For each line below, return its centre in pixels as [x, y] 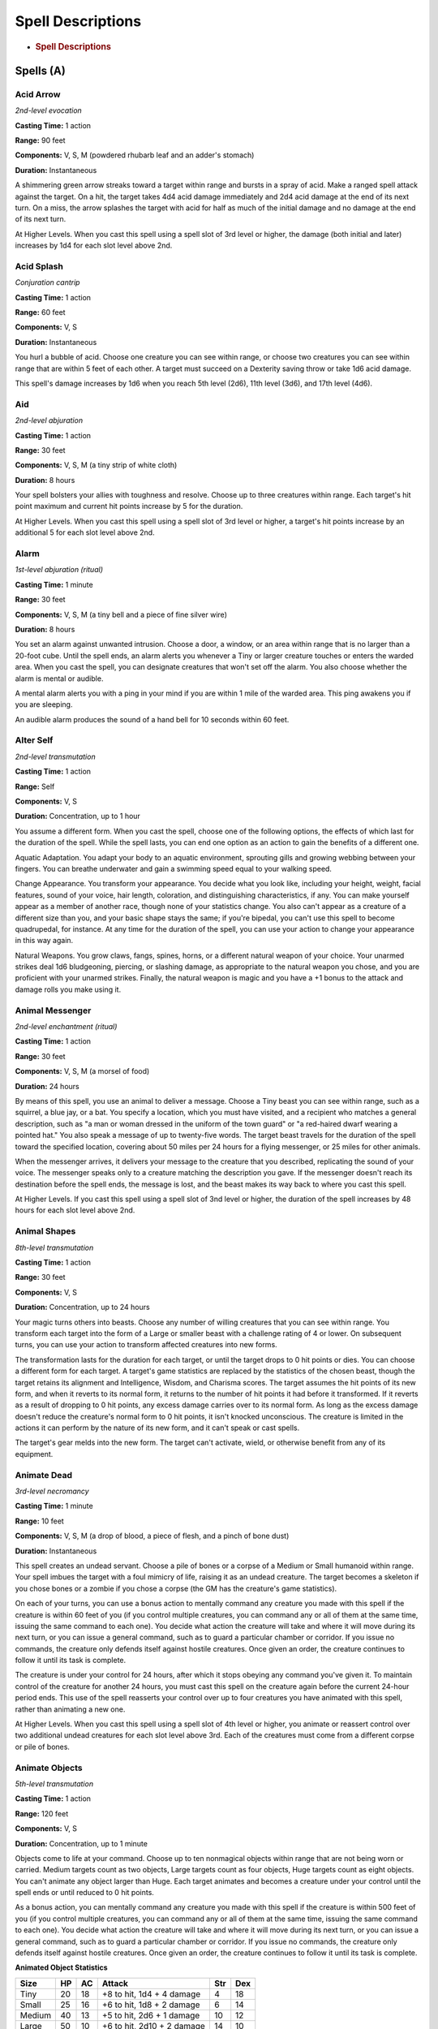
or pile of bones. [43, 1747]
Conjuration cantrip [47, 282]
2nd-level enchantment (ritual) [66, 1026]
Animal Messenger [53, 1010]
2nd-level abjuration [49, 420]
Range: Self [35, 786]
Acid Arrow [38, 94]
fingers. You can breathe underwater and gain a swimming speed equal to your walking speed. [174, 868]
